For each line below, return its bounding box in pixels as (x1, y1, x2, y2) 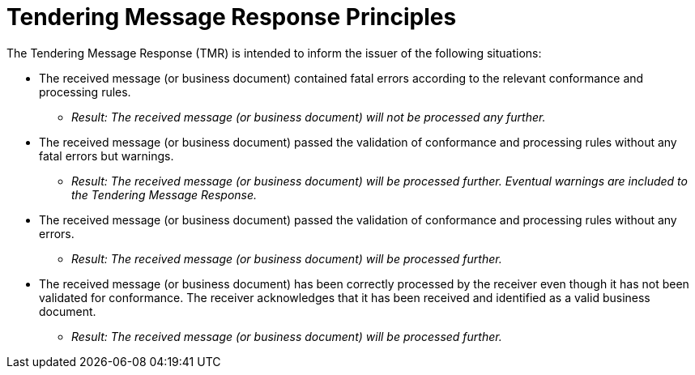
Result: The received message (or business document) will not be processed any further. (71, 109, 546, 124)
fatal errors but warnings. (39, 148, 174, 163)
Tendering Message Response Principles (6, 3, 457, 31)
